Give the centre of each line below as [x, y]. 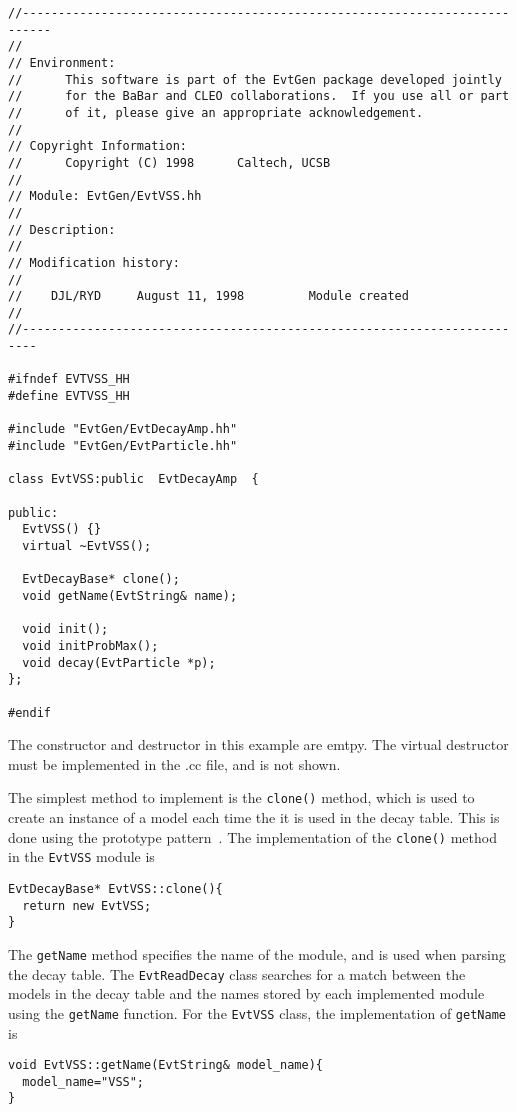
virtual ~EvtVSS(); [87, 546]
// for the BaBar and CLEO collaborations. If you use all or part [259, 96]
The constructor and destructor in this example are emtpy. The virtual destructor [258, 744]
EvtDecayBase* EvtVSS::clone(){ [115, 888]
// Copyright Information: [97, 146]
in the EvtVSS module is [81, 856]
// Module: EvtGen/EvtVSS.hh [105, 196]
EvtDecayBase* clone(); [101, 579]
